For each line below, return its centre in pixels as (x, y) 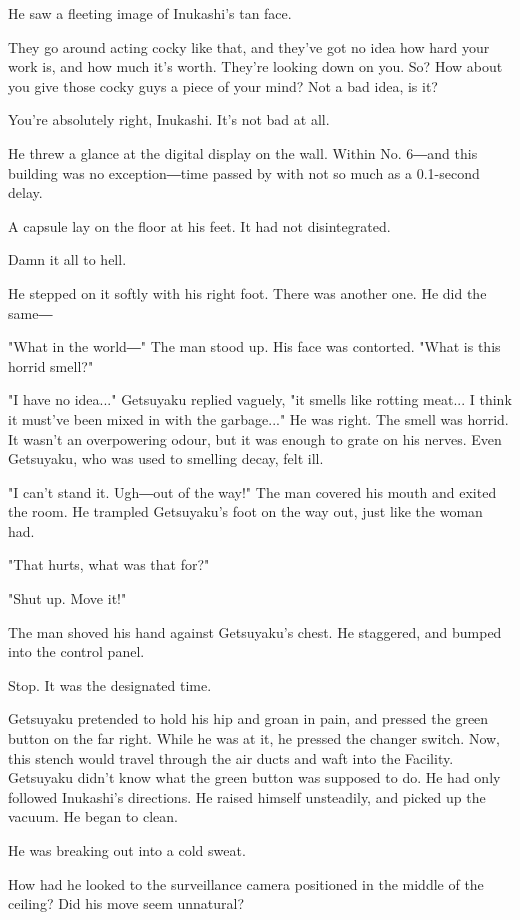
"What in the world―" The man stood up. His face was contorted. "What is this (254, 346)
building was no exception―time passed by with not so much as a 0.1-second (244, 172)
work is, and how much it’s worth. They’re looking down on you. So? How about (255, 66)
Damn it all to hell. (67, 259)
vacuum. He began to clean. (93, 816)
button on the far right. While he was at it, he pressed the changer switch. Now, (254, 738)
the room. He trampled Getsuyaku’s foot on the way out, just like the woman (245, 511)
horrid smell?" (51, 365)
